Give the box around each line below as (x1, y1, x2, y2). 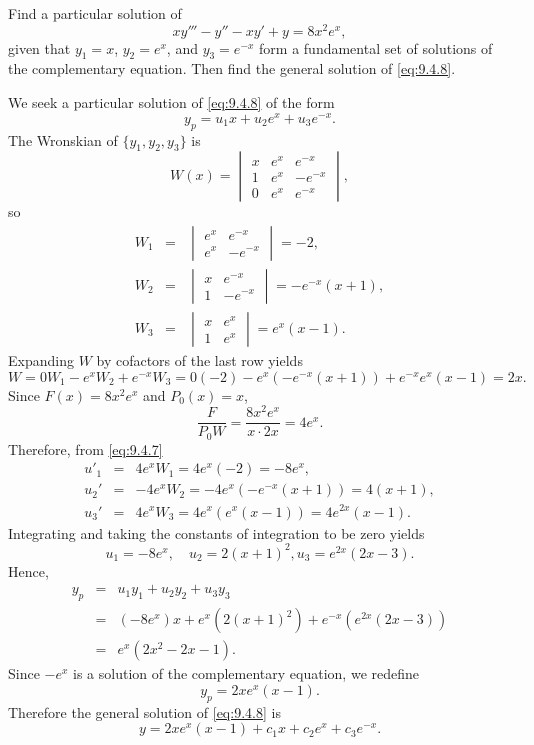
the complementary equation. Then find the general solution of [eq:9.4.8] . (8, 58, 456, 79)
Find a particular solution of (8, 3, 182, 23)
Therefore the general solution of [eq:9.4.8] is (8, 701, 281, 722)
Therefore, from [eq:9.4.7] (8, 438, 163, 459)
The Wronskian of (8, 129, 118, 150)
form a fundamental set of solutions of (259, 37, 493, 58)
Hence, (8, 560, 49, 581)
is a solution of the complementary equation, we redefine (73, 663, 419, 684)
